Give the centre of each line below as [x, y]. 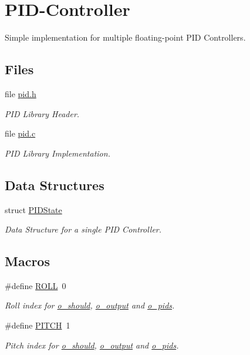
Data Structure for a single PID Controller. [83, 229]
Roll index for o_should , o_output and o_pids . [90, 305]
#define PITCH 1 [38, 325]
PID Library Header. [42, 113]
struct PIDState [33, 209]
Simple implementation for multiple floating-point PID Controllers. [125, 37]
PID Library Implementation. [58, 153]
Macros [27, 261]
